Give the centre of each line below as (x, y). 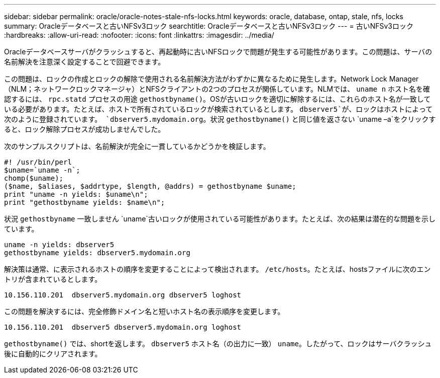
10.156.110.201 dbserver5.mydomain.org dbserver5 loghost (123, 295)
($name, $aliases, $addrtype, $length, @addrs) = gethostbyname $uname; (150, 186)
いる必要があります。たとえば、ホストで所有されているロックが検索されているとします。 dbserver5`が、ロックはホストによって (218, 109)
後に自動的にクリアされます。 (53, 354)
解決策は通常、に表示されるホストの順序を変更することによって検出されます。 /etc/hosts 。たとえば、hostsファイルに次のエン (217, 269)
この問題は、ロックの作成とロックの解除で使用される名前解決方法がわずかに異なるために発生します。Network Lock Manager (211, 79)
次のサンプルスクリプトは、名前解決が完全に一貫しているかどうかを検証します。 (137, 146)
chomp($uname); (34, 178)
